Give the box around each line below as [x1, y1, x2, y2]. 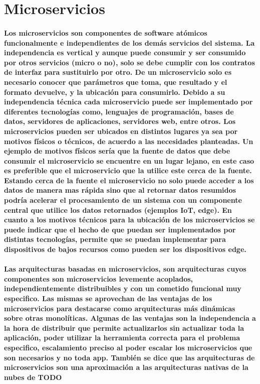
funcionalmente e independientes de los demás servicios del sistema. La [4, 37, 255, 48]
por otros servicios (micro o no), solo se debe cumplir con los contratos [4, 57, 255, 67]
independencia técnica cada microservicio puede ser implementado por [4, 96, 253, 107]
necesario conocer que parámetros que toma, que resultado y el [4, 76, 227, 87]
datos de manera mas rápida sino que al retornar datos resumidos [4, 185, 236, 195]
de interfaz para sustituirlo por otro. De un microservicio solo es [4, 67, 232, 77]
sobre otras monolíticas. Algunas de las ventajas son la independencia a [4, 313, 256, 323]
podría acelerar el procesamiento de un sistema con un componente [4, 195, 242, 205]
